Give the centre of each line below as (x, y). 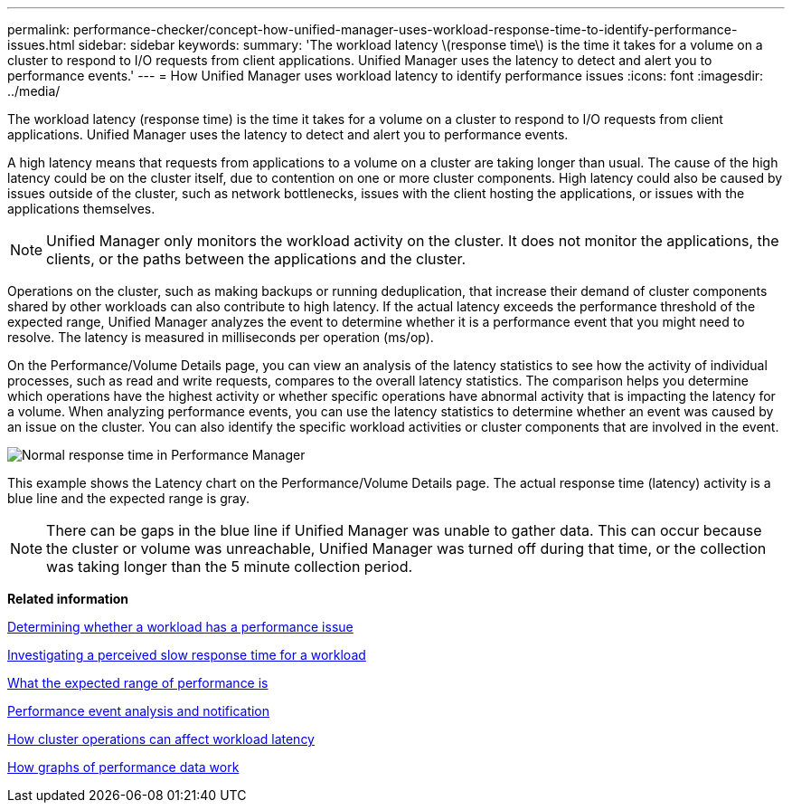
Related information (68, 599)
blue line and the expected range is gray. (129, 498)
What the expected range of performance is (138, 683)
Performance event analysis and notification (139, 711)
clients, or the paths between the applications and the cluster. (256, 259)
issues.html (41, 45)
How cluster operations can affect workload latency (161, 739)
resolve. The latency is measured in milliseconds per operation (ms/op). (221, 337)
